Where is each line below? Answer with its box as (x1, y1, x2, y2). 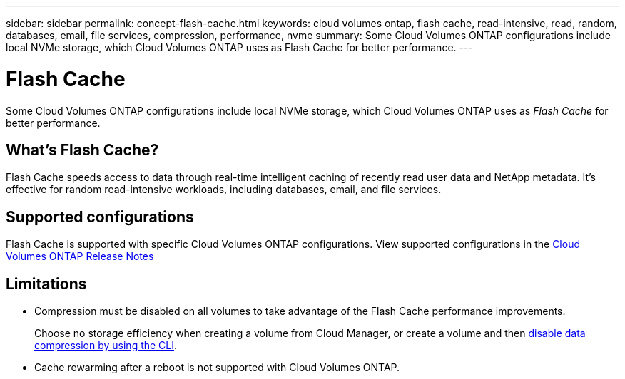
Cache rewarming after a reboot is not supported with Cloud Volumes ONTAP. (34, 361, 400, 374)
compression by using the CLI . (34, 339, 178, 352)
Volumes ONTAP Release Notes (6, 250, 154, 263)
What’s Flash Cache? (6, 140, 159, 159)
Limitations (6, 274, 87, 293)
